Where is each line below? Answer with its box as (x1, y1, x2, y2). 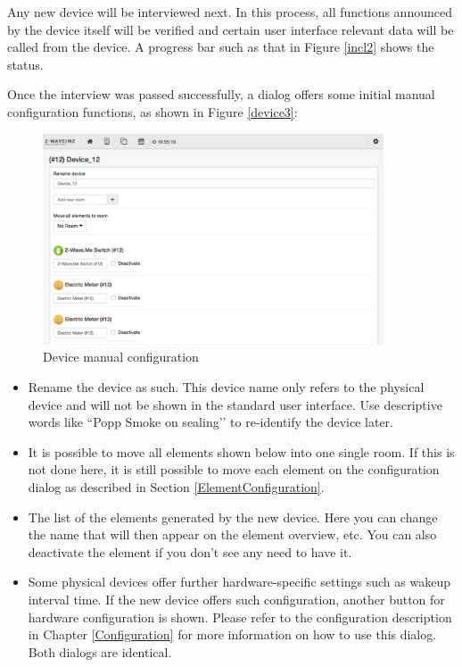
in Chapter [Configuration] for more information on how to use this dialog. (28, 625, 437, 644)
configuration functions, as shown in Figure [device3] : (7, 102, 298, 121)
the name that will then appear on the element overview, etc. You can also (28, 525, 437, 544)
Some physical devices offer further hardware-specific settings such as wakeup (28, 572, 450, 591)
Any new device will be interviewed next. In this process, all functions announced (7, 3, 452, 21)
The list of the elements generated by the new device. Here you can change (28, 507, 438, 526)
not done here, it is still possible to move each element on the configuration (28, 460, 440, 479)
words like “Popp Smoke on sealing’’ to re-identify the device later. (28, 413, 393, 431)
